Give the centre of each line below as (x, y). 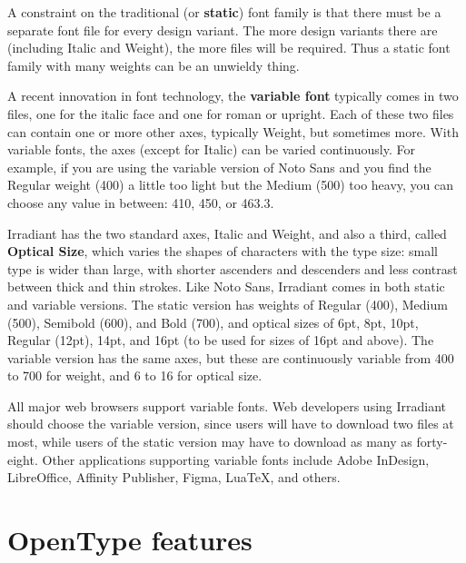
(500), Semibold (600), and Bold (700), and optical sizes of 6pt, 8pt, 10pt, (213, 322)
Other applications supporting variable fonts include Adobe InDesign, (236, 459)
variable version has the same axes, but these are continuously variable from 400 (231, 357)
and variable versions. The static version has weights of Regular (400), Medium (228, 304)
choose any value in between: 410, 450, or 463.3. (141, 202)
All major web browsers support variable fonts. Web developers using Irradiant (227, 405)
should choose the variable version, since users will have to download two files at (231, 424)
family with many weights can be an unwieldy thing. (154, 65)
